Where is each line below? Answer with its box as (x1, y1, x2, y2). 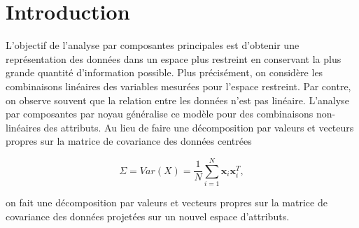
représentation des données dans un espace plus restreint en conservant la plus (6, 51, 342, 66)
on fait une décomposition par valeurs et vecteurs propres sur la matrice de (6, 195, 328, 209)
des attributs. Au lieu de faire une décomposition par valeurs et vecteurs (43, 120, 354, 134)
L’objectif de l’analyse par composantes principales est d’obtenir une (6, 38, 300, 52)
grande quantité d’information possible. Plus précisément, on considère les (6, 65, 323, 80)
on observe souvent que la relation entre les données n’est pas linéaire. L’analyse (6, 92, 349, 107)
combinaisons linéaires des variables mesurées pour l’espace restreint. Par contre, (6, 78, 351, 93)
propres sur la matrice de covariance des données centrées (6, 134, 252, 148)
